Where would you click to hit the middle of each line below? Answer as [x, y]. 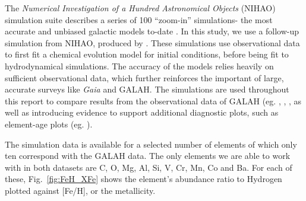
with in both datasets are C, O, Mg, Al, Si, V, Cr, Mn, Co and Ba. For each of [149, 167]
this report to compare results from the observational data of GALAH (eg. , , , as [153, 100]
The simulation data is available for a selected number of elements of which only [151, 144]
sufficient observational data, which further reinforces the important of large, [144, 77]
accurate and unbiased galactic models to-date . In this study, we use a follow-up [152, 31]
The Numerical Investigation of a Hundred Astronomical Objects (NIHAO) [140, 8]
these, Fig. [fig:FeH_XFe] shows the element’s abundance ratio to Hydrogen [143, 179]
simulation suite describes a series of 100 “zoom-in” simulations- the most [139, 19]
